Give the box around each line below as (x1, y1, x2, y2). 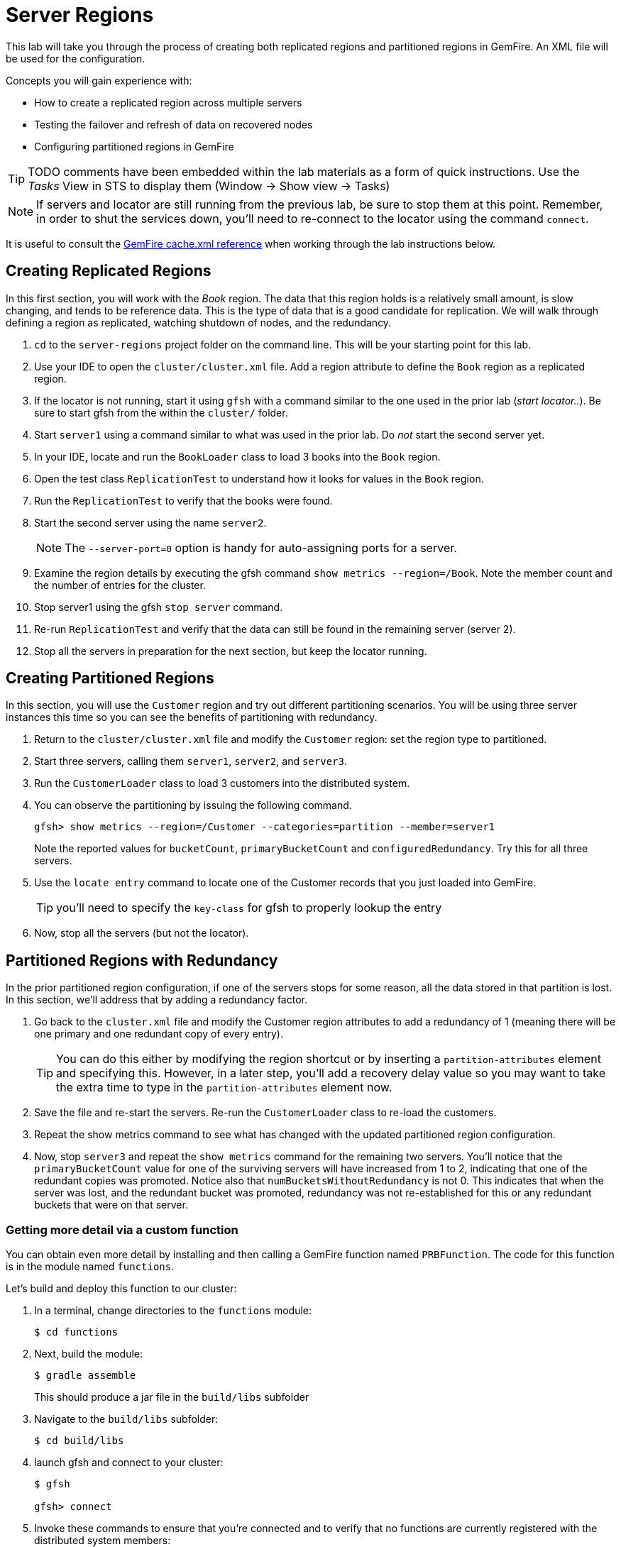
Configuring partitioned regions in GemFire (34, 140, 234, 153)
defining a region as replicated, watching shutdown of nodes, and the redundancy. (6, 316, 392, 329)
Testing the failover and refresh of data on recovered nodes (34, 118, 313, 131)
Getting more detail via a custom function (6, 1222, 238, 1237)
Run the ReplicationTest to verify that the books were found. (34, 494, 333, 507)
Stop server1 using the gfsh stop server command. (34, 600, 283, 613)
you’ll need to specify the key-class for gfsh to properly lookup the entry (56, 901, 442, 915)
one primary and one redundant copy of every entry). (34, 1028, 283, 1040)
